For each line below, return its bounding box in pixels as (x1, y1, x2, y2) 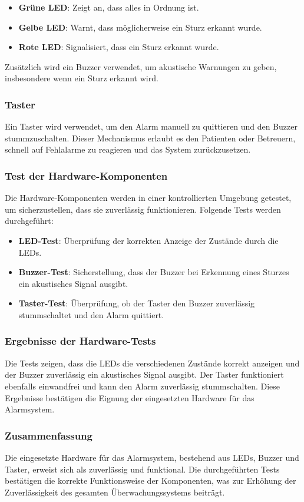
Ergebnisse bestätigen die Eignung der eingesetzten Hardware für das (5, 391, 255, 404)
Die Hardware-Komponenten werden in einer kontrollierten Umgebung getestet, (5, 191, 292, 204)
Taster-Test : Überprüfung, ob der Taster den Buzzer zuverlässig (18, 297, 255, 309)
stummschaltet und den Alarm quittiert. (18, 308, 164, 321)
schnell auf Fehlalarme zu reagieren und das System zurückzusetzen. (5, 143, 251, 156)
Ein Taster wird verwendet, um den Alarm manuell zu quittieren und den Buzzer (5, 120, 298, 133)
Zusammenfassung (5, 428, 93, 442)
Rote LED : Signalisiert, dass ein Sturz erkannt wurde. (18, 41, 219, 53)
